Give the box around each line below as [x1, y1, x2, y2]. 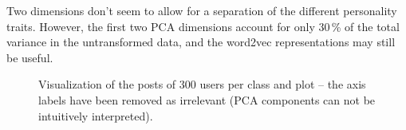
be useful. [6, 49, 53, 65]
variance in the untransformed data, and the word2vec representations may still [6, 33, 396, 50]
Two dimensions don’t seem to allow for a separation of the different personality [6, 2, 397, 18]
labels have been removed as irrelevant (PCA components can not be [38, 91, 376, 108]
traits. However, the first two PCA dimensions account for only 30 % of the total [6, 18, 400, 34]
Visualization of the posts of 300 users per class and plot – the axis [38, 76, 366, 93]
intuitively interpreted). [38, 107, 153, 124]
